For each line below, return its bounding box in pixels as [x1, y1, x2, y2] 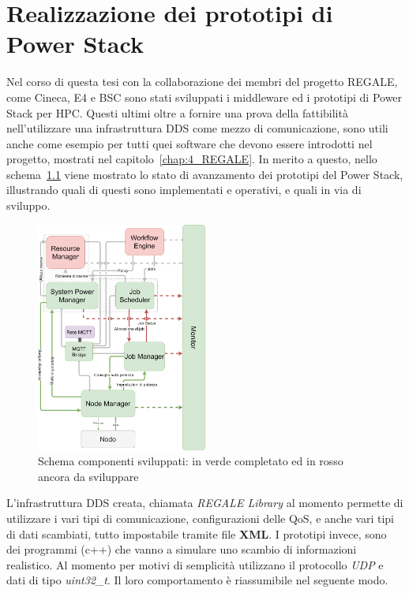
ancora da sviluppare [38, 468, 139, 484]
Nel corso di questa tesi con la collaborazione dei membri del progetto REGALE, [6, 73, 398, 90]
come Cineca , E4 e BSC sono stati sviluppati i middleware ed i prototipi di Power [6, 88, 403, 105]
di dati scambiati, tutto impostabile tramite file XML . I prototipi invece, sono [6, 525, 387, 542]
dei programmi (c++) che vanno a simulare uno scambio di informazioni [6, 541, 357, 558]
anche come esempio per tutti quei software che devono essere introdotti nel [6, 135, 373, 151]
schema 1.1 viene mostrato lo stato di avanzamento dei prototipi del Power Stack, [6, 166, 403, 182]
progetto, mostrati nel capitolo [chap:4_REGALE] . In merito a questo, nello [6, 151, 377, 167]
